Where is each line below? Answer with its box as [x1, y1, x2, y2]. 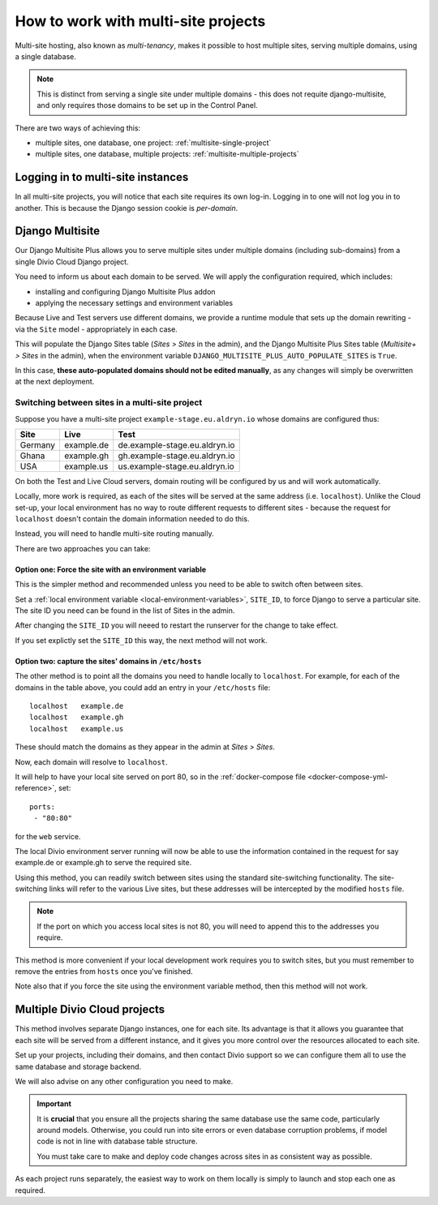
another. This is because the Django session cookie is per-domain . [15, 203, 238, 212]
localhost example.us [29, 724, 124, 733]
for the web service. [15, 831, 81, 841]
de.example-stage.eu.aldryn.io [118, 439, 235, 450]
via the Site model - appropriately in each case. [15, 324, 178, 334]
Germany [19, 439, 56, 450]
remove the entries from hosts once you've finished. [15, 967, 194, 976]
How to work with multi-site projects [15, 12, 266, 30]
